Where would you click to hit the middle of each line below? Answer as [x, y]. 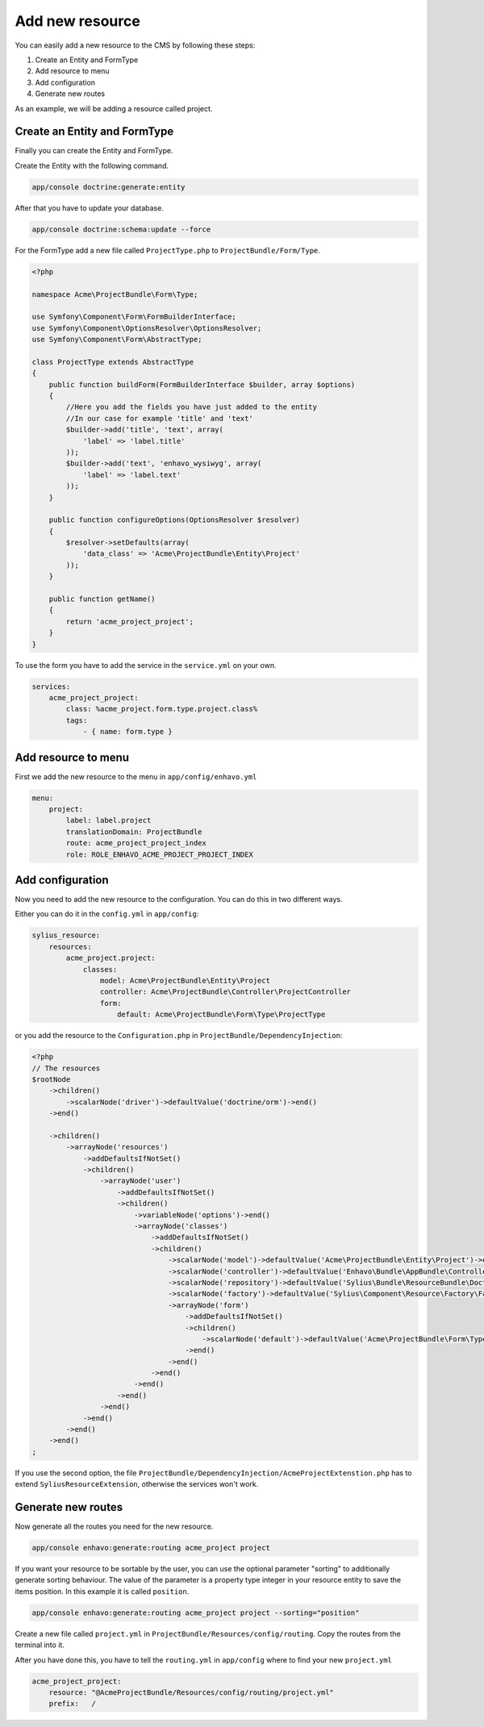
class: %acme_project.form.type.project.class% [162, 709]
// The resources [66, 1068]
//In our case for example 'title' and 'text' [159, 418]
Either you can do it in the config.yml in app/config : [107, 914]
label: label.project [108, 820]
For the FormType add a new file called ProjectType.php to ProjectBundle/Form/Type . [167, 250]
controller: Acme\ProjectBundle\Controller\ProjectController [225, 992]
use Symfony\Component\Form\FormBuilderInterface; [134, 317]
